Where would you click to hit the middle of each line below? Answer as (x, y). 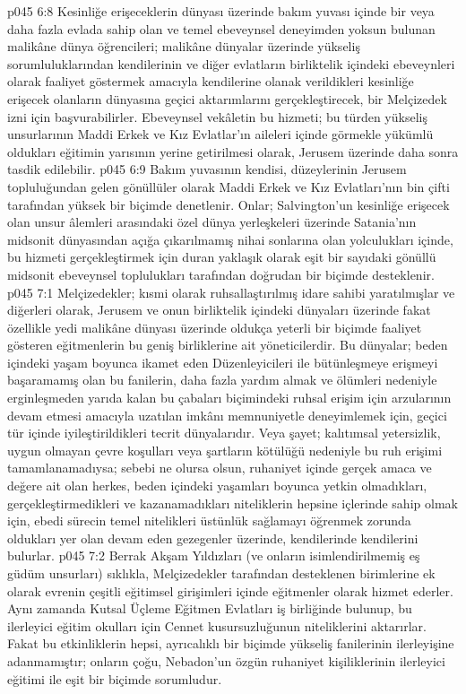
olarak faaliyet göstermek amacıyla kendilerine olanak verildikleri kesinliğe (211, 81)
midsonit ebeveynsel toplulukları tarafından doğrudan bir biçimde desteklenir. (221, 274)
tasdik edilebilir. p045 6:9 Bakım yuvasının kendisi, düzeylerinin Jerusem (207, 169)
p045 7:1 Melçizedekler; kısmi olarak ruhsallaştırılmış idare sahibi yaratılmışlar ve (231, 292)
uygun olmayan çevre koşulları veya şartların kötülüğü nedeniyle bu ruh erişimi (225, 450)
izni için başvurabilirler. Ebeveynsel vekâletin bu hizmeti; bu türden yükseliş (217, 116)
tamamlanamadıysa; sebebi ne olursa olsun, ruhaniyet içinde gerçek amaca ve (220, 468)
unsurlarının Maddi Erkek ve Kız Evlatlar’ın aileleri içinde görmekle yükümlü (220, 134)
